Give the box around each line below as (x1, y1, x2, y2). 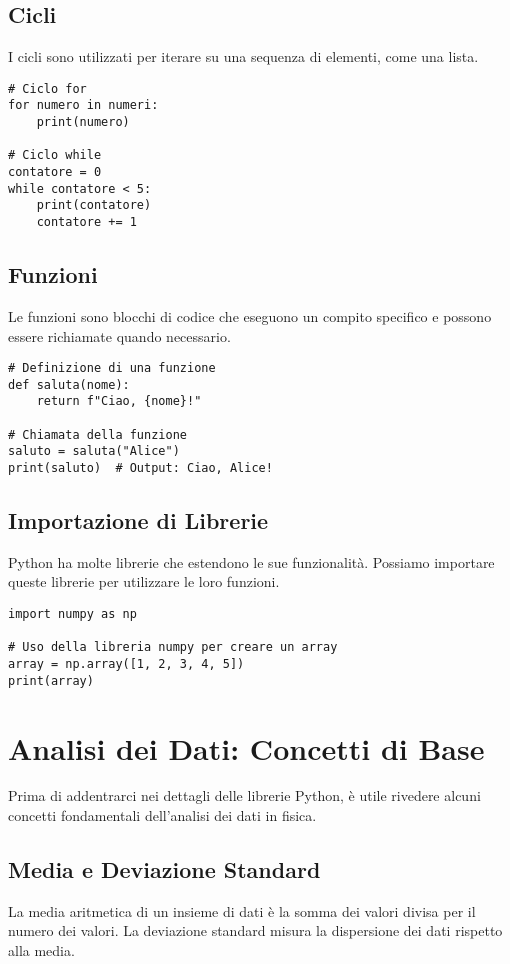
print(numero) (36, 115, 130, 130)
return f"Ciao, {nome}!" (36, 394, 202, 409)
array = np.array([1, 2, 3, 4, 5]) (8, 657, 245, 672)
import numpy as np (8, 607, 137, 622)
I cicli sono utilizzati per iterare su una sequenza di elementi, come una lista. (8, 46, 479, 67)
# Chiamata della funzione (8, 427, 187, 442)
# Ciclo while (8, 148, 102, 163)
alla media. (8, 940, 75, 961)
